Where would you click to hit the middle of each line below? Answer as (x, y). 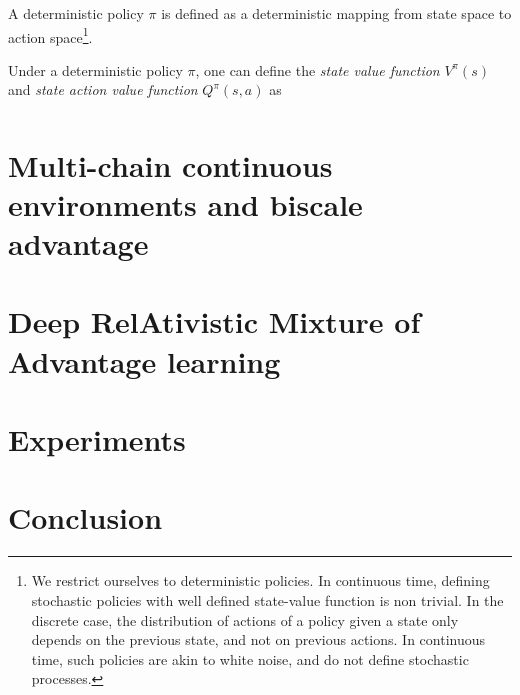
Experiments (97, 439)
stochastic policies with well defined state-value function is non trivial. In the (267, 599)
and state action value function (103, 89)
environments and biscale (185, 203)
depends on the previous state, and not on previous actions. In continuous (258, 639)
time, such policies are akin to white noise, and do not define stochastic (250, 658)
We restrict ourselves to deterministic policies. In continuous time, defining (260, 580)
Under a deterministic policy (95, 69)
